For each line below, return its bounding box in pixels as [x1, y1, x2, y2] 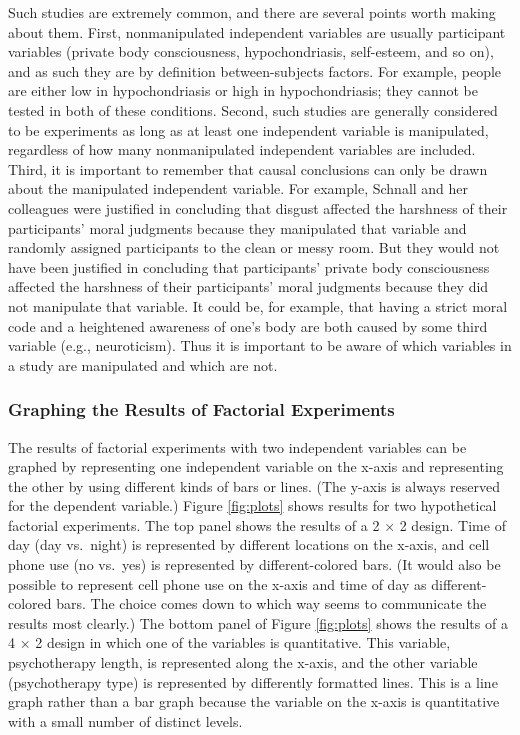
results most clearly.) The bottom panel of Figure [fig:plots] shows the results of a [8, 612, 508, 633]
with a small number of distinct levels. [8, 710, 243, 731]
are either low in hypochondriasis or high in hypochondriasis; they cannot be [8, 80, 478, 101]
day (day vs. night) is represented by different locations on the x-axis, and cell [8, 534, 490, 555]
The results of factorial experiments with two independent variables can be [8, 436, 467, 457]
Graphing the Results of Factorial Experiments [8, 397, 395, 422]
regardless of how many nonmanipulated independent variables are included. [8, 139, 476, 160]
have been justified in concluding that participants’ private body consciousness [8, 256, 490, 277]
